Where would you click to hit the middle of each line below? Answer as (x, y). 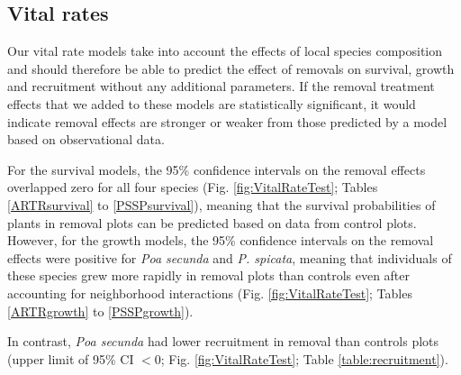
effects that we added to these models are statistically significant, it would (212, 103)
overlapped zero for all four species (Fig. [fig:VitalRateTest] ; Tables (193, 187)
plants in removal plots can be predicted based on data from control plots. (212, 222)
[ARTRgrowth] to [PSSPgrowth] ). (100, 311)
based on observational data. (86, 139)
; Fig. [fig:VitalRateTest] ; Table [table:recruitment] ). (304, 358)
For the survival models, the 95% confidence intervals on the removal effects (217, 169)
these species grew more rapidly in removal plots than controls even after (209, 275)
